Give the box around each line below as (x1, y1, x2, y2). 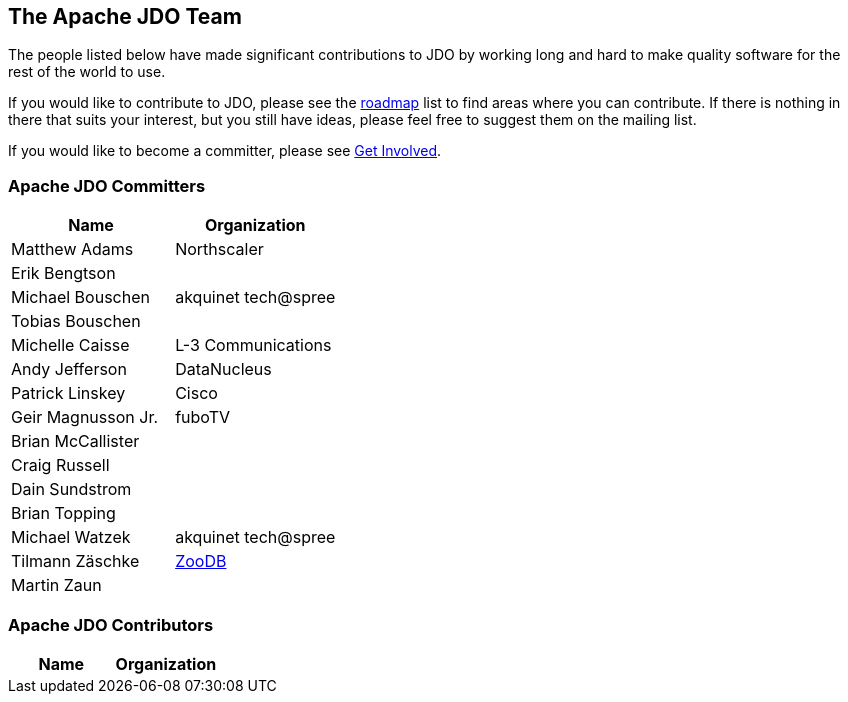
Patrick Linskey (11, 383, 126, 404)
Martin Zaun (11, 575, 102, 596)
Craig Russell (11, 455, 110, 476)
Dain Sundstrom (11, 479, 132, 500)
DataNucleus (175, 359, 272, 380)
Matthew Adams (11, 239, 134, 260)
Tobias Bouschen (11, 311, 141, 332)
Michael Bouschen (11, 287, 150, 308)
